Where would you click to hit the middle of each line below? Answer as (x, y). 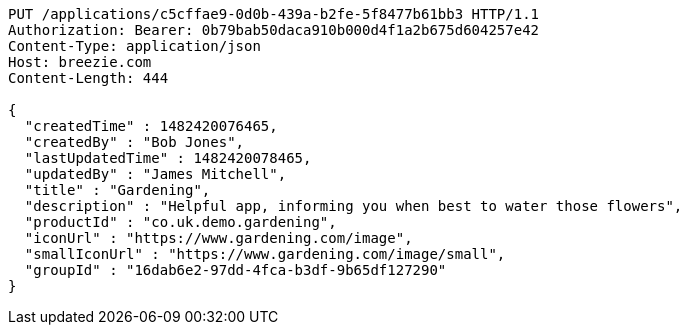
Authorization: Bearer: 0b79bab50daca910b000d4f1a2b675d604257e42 (274, 30)
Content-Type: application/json (134, 46)
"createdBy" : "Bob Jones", (134, 142)
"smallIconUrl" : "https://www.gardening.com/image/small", (265, 254)
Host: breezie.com (80, 62)
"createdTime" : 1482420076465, (151, 126)
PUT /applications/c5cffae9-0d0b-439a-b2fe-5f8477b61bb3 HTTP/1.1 (274, 14)
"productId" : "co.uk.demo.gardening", (180, 222)
